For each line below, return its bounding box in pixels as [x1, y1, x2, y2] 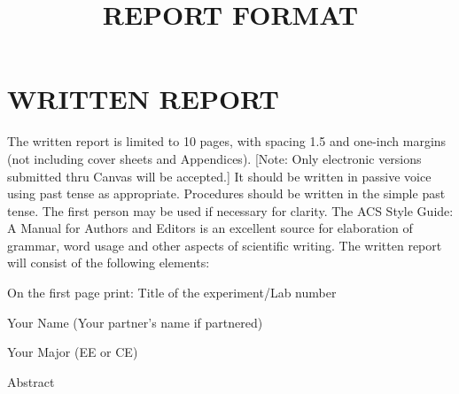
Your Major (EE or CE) [7, 343, 138, 361]
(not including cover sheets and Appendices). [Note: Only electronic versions [7, 149, 422, 167]
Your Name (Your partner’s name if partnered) [7, 313, 263, 331]
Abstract [7, 372, 55, 390]
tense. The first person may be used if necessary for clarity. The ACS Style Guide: [7, 201, 454, 220]
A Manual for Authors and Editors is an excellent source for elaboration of [7, 219, 413, 237]
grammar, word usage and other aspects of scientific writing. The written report [7, 236, 442, 254]
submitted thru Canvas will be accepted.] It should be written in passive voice [7, 166, 432, 185]
